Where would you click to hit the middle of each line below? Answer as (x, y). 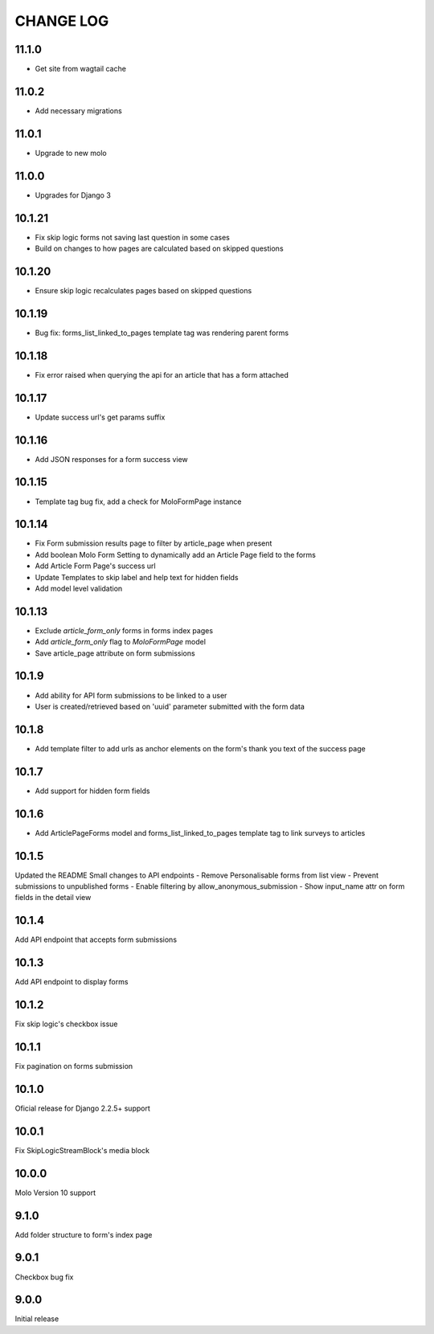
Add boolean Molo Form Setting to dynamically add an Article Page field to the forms (176, 554)
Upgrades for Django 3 (73, 195)
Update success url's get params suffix (100, 417)
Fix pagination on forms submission (74, 1066)
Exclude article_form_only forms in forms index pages (124, 630)
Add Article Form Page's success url (95, 566)
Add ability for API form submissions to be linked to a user (131, 695)
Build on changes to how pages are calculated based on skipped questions (160, 248)
